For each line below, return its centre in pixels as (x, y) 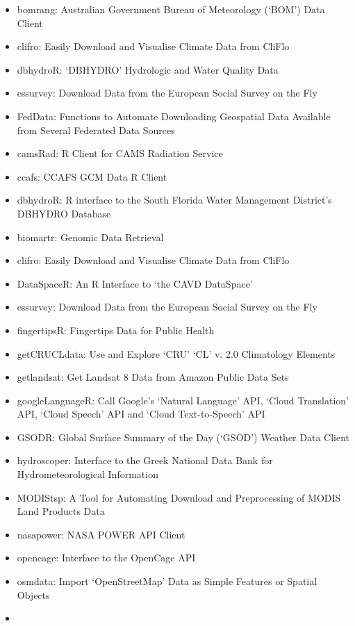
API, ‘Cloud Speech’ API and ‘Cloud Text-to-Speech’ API (141, 414)
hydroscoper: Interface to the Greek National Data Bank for (145, 460)
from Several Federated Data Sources (96, 130)
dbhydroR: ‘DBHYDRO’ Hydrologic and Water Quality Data (148, 69)
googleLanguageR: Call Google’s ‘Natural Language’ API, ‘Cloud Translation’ (183, 400)
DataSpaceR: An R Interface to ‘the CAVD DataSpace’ (135, 283)
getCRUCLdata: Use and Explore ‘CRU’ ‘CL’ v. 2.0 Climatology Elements (176, 353)
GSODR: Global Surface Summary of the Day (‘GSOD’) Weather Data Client (183, 437)
